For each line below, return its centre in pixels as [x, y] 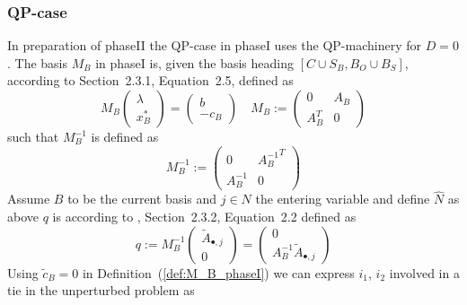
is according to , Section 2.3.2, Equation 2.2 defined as [204, 216]
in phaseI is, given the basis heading [194, 62]
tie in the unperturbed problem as [101, 290]
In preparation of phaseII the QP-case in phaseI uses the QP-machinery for [214, 45]
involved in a [424, 272]
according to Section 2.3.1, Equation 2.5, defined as [150, 80]
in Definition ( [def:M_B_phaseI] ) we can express [218, 272]
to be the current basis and [142, 199]
